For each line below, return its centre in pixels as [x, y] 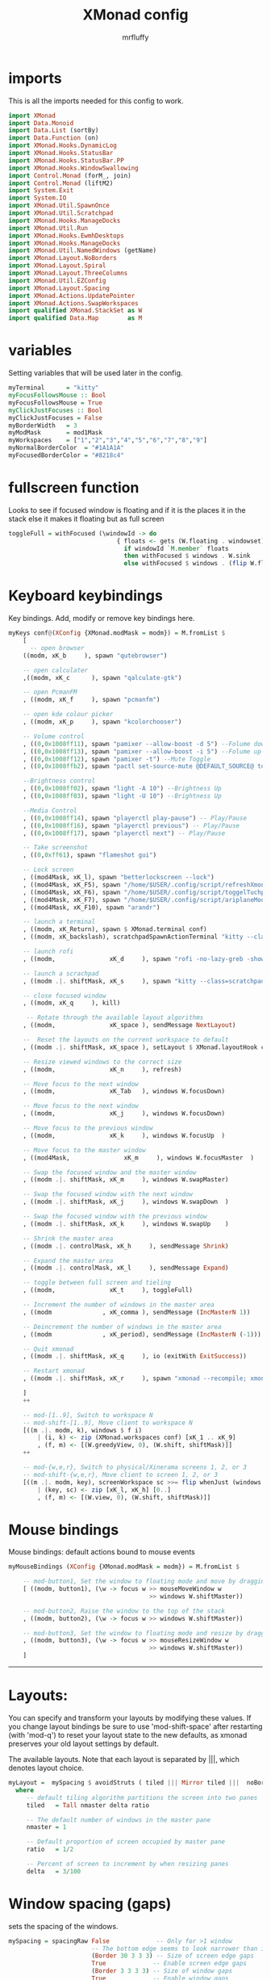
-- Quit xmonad [48, 1349]
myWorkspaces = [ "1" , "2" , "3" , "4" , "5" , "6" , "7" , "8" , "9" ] [108, 440]
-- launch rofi [48, 951]
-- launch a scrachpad [61, 973]
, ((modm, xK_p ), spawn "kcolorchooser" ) [102, 722]
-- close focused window [65, 996]
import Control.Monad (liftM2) [61, 183]
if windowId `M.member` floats [176, 548]
